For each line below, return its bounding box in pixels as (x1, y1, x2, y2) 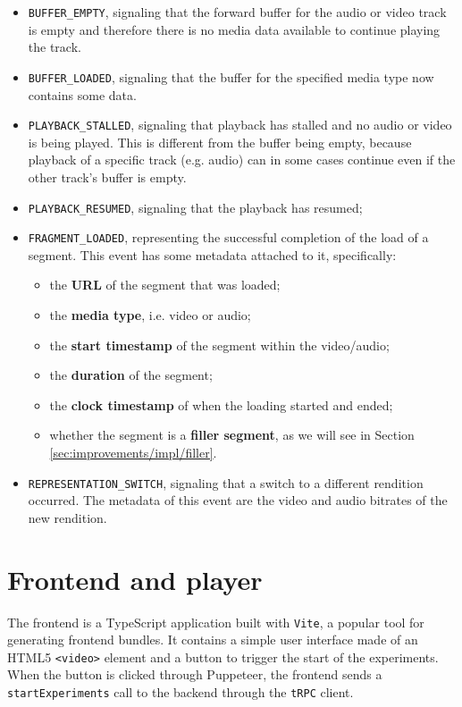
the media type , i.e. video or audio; (49, 306, 251, 324)
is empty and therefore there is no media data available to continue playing (28, 20, 441, 38)
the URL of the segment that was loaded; (49, 275, 281, 294)
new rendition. (28, 508, 107, 526)
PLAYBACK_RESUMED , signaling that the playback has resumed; (28, 198, 363, 216)
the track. (28, 38, 81, 56)
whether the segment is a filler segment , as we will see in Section (49, 425, 415, 444)
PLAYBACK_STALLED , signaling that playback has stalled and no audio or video (28, 115, 452, 134)
